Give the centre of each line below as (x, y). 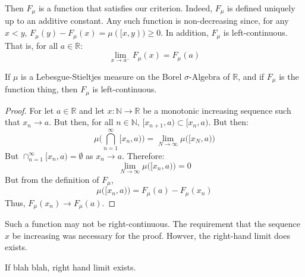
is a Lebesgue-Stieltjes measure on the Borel (101, 76)
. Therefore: (143, 155)
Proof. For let (29, 110)
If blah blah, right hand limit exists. (70, 267)
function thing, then (41, 89)
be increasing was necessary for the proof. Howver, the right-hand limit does (151, 235)
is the (289, 76)
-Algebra (205, 77)
